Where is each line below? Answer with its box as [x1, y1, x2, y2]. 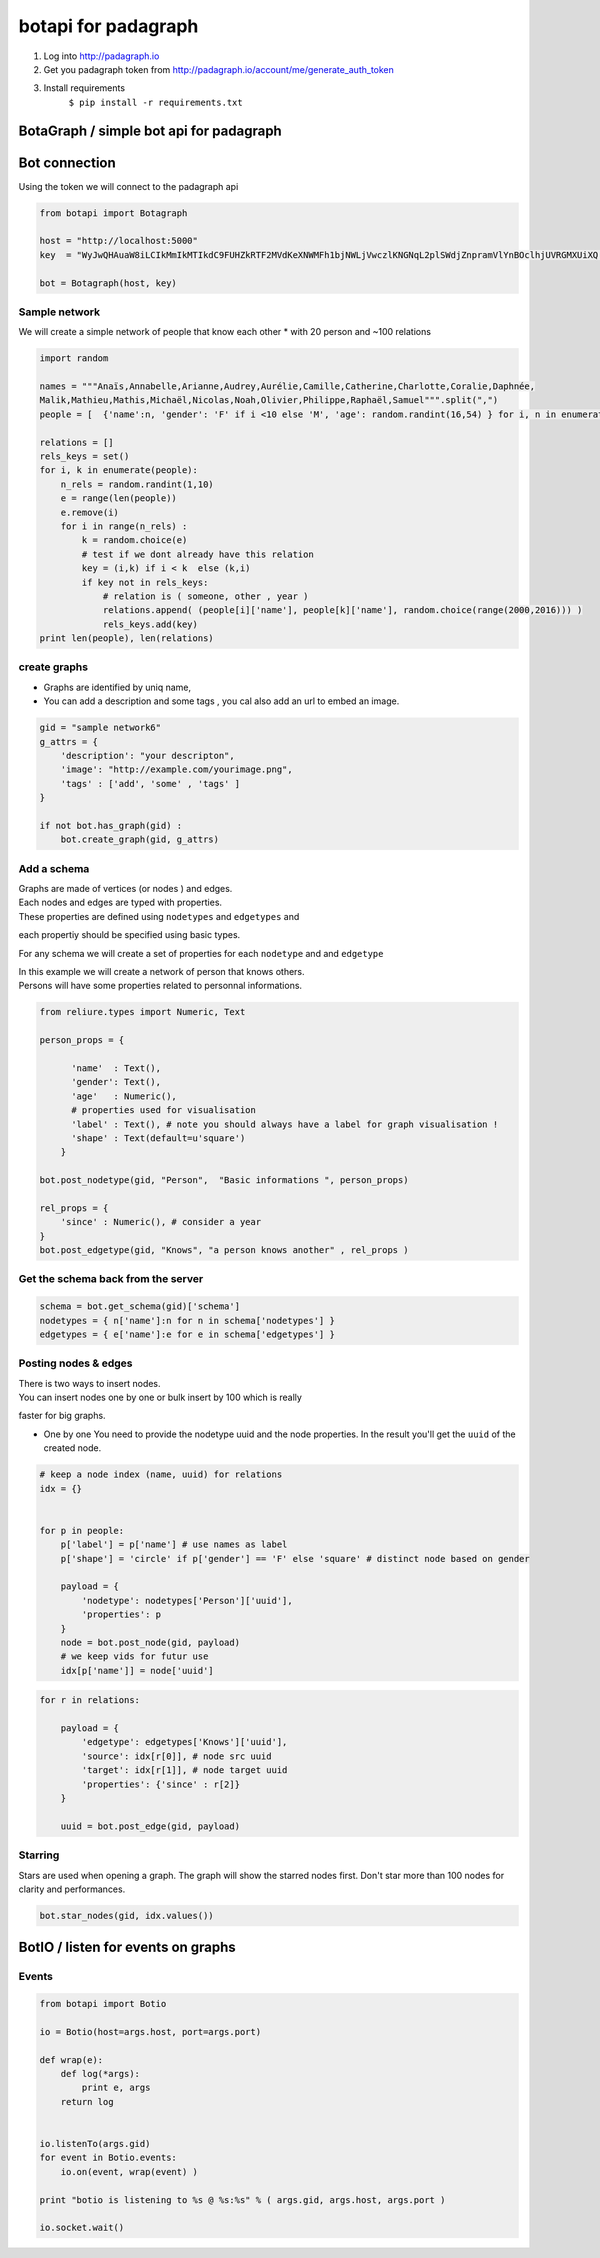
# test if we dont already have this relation [81, 548, 314, 560]
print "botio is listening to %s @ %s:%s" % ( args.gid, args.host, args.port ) [39, 2194, 446, 2205]
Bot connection [18, 154, 117, 171]
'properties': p [81, 1609, 162, 1620]
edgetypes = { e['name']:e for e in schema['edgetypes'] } [39, 1328, 335, 1340]
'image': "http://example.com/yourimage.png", [60, 764, 294, 775]
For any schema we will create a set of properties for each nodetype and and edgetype [18, 947, 384, 959]
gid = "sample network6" [39, 722, 162, 734]
